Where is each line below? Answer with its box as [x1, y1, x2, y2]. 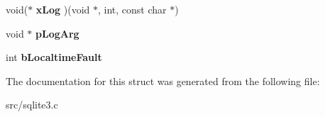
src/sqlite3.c [6, 97, 58, 112]
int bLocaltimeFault [6, 50, 102, 65]
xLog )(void [35, 2, 90, 16]
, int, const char [98, 2, 167, 16]
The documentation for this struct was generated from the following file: [6, 73, 320, 88]
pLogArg [35, 26, 79, 40]
